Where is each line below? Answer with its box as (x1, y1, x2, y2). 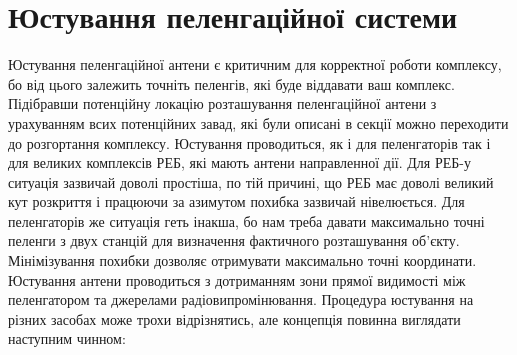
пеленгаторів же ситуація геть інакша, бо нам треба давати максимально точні (8, 210, 485, 231)
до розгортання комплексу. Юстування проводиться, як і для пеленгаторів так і (8, 132, 491, 153)
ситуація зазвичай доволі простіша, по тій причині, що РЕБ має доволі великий (8, 171, 494, 192)
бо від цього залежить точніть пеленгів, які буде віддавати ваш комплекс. (8, 73, 455, 94)
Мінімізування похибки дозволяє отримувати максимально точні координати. (8, 250, 477, 271)
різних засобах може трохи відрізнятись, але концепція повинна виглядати (8, 308, 461, 329)
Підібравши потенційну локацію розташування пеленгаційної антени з (8, 93, 437, 114)
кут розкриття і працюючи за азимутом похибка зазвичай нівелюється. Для (8, 191, 465, 212)
